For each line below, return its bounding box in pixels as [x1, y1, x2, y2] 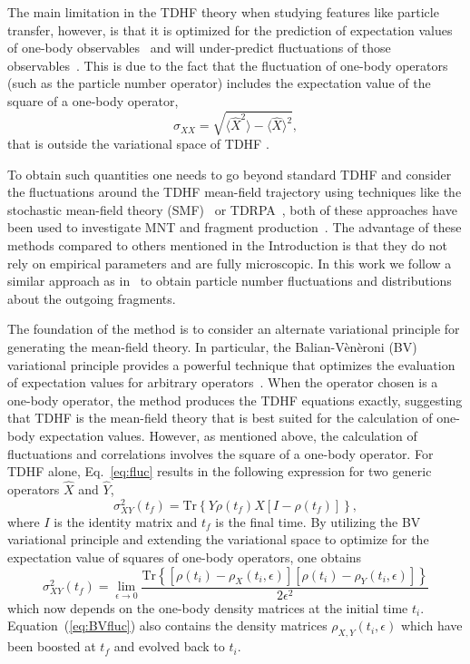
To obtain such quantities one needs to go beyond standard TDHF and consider [7, 164, 452, 183]
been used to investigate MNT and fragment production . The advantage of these [7, 218, 462, 237]
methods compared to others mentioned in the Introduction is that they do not [7, 236, 447, 255]
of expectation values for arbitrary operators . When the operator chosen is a [7, 373, 438, 392]
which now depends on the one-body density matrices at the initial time [7, 598, 408, 617]
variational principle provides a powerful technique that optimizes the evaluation [7, 355, 455, 374]
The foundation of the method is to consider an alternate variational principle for [7, 319, 460, 338]
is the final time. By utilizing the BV [215, 512, 421, 531]
